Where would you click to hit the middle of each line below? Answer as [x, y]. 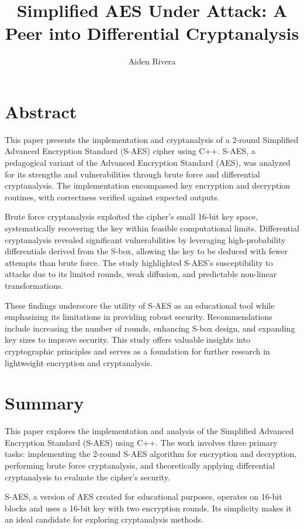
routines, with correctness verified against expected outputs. [112, 197]
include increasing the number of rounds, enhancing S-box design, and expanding [150, 328]
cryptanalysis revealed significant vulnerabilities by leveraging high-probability [145, 239]
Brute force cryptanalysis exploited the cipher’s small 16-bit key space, [132, 216]
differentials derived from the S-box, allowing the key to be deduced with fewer [146, 251]
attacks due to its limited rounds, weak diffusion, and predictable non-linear [141, 274]
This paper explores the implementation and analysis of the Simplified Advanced [149, 431]
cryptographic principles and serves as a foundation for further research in [137, 351]
